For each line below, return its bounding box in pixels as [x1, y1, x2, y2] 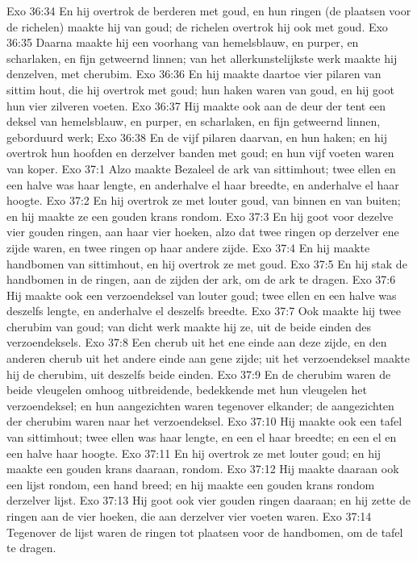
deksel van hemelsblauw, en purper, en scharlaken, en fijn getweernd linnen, [6, 113, 381, 130]
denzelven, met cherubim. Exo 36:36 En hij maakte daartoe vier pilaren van [6, 65, 382, 82]
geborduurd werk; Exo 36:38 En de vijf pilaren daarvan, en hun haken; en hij [6, 128, 388, 145]
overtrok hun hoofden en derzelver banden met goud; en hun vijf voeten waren [6, 144, 394, 161]
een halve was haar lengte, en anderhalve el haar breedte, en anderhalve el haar [6, 176, 399, 193]
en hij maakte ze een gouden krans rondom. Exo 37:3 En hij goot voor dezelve [6, 207, 394, 224]
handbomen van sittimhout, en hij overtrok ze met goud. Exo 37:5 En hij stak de [6, 255, 407, 272]
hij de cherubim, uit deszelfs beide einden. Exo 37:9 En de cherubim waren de [6, 365, 391, 382]
